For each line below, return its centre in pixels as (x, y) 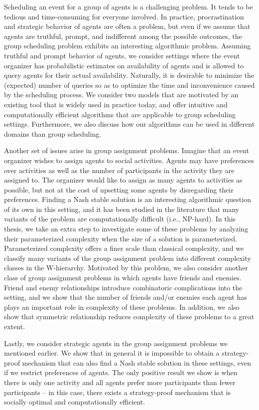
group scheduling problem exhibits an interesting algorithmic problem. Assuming (128, 46)
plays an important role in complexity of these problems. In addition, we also (122, 307)
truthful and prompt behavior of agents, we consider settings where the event (122, 55)
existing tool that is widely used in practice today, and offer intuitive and (116, 104)
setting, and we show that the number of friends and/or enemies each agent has (126, 297)
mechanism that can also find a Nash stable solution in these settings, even (137, 362)
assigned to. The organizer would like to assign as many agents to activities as (123, 180)
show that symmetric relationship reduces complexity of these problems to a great (129, 316)
